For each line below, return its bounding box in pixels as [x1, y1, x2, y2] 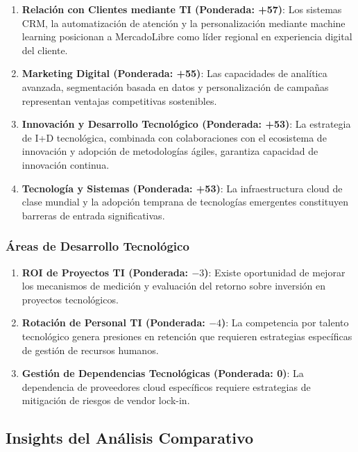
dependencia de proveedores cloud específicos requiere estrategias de [22, 379, 311, 394]
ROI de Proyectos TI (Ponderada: [22, 265, 189, 279]
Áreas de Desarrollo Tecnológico [6, 237, 189, 255]
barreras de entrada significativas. [22, 208, 165, 222]
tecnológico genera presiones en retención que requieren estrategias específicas [22, 328, 352, 343]
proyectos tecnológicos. [22, 292, 119, 306]
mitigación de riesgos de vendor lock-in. [22, 393, 190, 408]
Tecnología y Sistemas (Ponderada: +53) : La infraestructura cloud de [22, 181, 343, 195]
